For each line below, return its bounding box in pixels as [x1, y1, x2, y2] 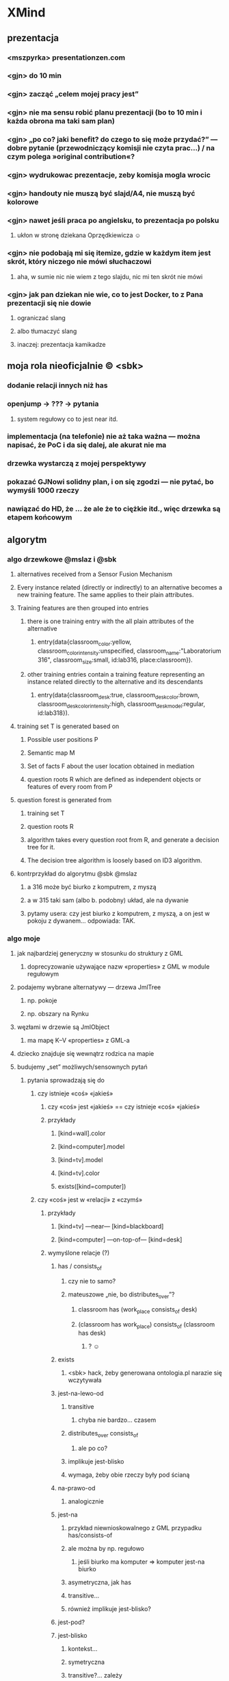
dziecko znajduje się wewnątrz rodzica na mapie [16, 1050, 154, 1058]
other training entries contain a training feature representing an [27, 670, 205, 679]
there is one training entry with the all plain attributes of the [27, 617, 194, 625]
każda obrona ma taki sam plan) [7, 117, 115, 126]
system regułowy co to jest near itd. [16, 415, 118, 423]
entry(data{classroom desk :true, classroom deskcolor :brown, [37, 691, 200, 701]
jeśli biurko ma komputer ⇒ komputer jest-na [78, 1558, 205, 1566]
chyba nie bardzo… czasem [78, 1416, 157, 1424]
